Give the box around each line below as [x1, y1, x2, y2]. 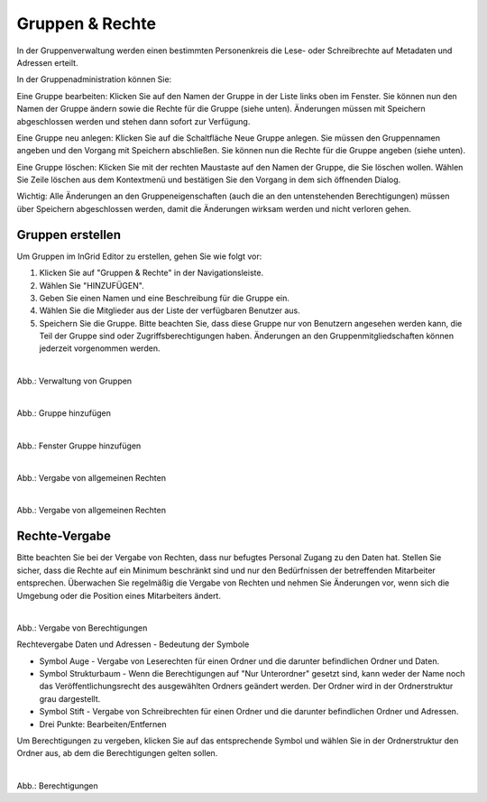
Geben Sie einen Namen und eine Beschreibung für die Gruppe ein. [39, 292, 290, 303]
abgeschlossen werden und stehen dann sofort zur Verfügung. [16, 115, 251, 126]
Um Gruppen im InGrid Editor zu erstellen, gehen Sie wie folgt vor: [16, 251, 262, 262]
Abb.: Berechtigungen [16, 780, 98, 791]
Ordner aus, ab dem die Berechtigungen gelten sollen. [16, 748, 218, 759]
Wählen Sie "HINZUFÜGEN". [39, 280, 144, 290]
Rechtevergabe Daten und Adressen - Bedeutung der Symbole [16, 639, 250, 650]
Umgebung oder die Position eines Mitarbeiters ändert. [16, 590, 221, 601]
